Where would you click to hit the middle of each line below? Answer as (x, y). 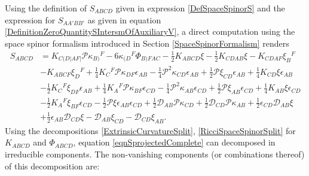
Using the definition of (46, 8)
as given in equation (124, 19)
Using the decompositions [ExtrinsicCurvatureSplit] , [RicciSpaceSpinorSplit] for (150, 130)
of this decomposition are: (52, 166)
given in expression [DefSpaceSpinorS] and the (200, 8)
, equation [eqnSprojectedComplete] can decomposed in (174, 142)
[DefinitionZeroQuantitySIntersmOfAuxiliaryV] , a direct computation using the (150, 31)
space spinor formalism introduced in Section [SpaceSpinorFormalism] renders (147, 43)
